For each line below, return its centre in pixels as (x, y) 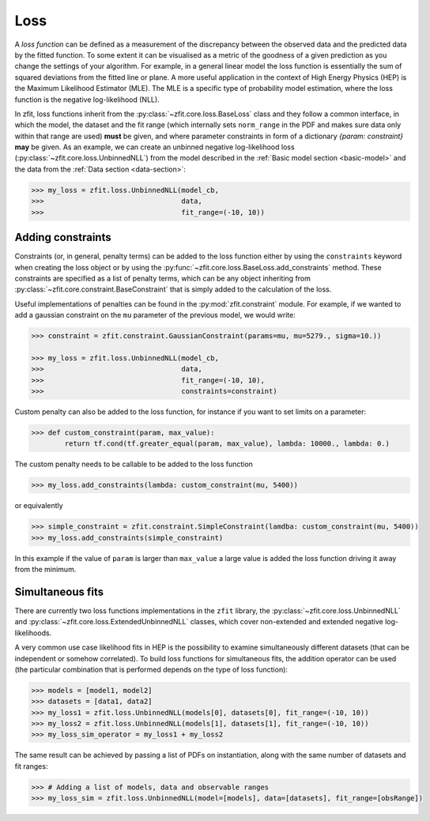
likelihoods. (33, 633)
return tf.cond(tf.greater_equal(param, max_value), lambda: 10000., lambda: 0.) (227, 444)
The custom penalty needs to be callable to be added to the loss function (134, 464)
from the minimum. (45, 570)
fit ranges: (31, 766)
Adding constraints (63, 237)
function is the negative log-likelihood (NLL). (87, 100)
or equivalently (39, 506)
